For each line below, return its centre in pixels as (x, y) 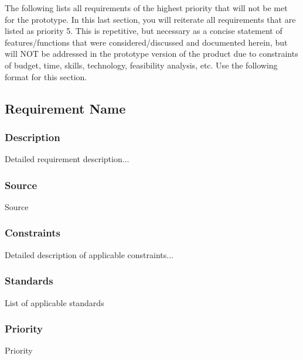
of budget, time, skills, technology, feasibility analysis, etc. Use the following (141, 65)
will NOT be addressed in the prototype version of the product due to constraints (151, 54)
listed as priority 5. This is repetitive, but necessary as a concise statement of (144, 31)
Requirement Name (65, 108)
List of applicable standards (55, 302)
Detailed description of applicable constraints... (89, 254)
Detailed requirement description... (67, 159)
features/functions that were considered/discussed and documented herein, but (146, 42)
